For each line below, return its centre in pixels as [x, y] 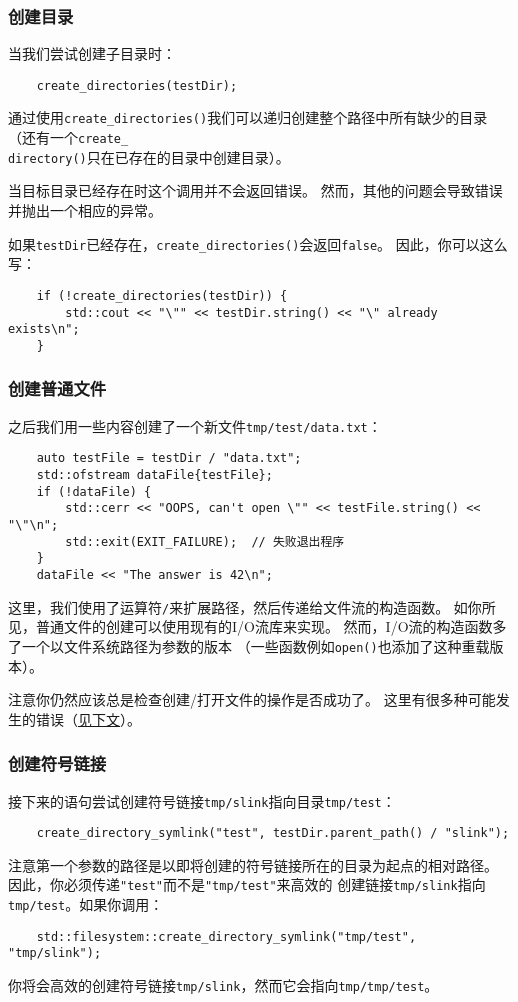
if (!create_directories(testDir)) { [162, 295]
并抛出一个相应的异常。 [85, 210]
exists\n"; [44, 329]
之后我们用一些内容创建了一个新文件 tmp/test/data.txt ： [195, 425]
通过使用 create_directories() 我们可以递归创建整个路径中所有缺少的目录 [248, 117]
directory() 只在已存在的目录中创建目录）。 [149, 156]
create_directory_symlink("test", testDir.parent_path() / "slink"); [273, 833]
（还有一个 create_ [68, 137]
